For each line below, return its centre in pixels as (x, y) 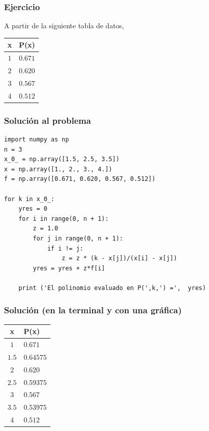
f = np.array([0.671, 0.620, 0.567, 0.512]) (80, 179)
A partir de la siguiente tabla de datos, (64, 26)
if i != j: (65, 248)
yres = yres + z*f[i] (69, 268)
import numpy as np (37, 139)
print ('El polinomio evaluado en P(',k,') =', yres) (112, 288)
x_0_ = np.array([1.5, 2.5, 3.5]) (62, 159)
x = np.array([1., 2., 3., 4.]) (58, 169)
